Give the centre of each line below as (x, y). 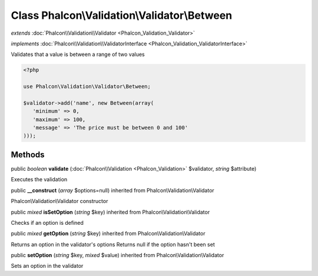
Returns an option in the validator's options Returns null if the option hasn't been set (113, 244)
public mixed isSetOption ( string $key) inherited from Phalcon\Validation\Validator (110, 212)
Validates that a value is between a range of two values (78, 54)
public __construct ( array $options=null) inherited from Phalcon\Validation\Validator (112, 190)
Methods (28, 154)
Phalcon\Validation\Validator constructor (59, 201)
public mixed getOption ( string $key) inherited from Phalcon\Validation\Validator (108, 234)
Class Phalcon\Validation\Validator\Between (122, 15)
